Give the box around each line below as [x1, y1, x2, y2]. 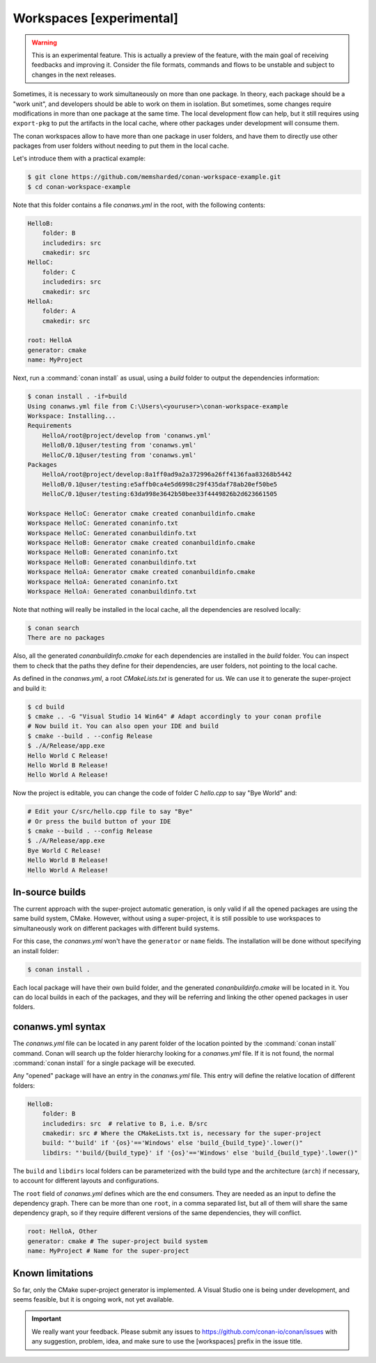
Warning [31, 38, 57, 47]
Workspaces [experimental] [13, 10, 179, 26]
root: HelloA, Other [27, 1227, 97, 1235]
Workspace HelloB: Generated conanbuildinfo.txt [27, 558, 197, 566]
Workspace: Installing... [27, 412, 116, 420]
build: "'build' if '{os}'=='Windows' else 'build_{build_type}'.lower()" [42, 1139, 303, 1147]
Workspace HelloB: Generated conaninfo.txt [27, 548, 179, 557]
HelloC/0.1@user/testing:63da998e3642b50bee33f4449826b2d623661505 [42, 490, 278, 498]
